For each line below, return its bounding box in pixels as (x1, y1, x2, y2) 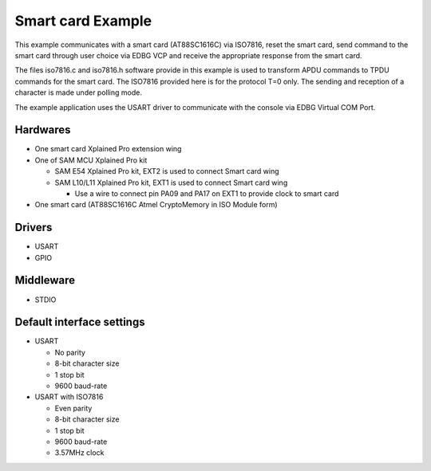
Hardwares (14, 124, 71, 137)
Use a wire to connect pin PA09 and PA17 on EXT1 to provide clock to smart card (74, 188, 339, 198)
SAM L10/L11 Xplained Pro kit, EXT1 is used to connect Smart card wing (54, 178, 288, 187)
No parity (54, 347, 85, 357)
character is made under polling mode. (14, 88, 143, 97)
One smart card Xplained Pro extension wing (34, 144, 182, 154)
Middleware (14, 273, 76, 287)
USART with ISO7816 (34, 392, 104, 402)
